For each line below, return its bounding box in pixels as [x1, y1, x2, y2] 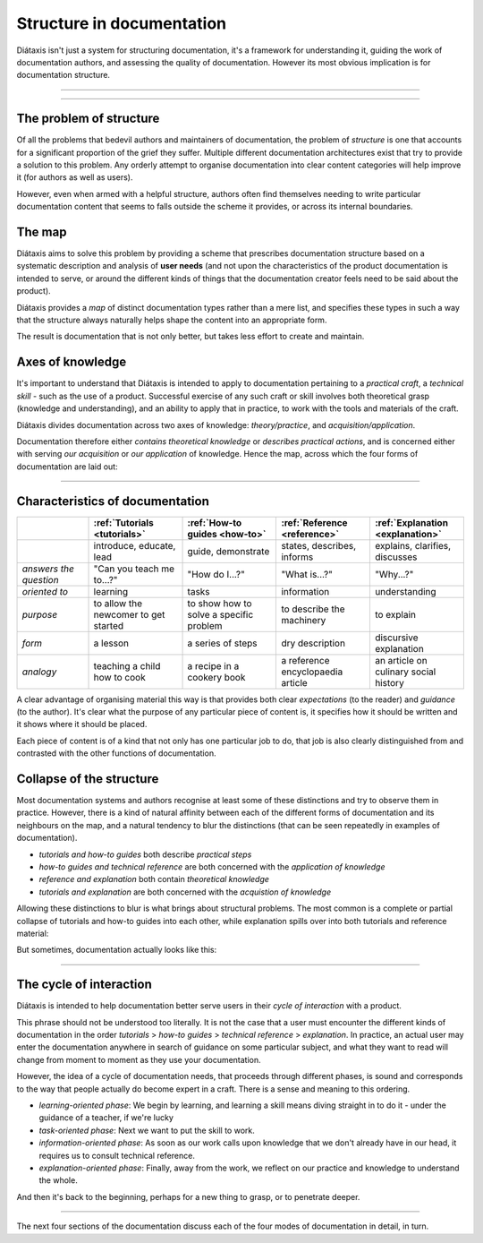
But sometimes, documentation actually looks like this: [16, 945, 217, 956]
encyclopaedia [281, 665, 343, 678]
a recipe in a [187, 659, 240, 672]
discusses [374, 551, 418, 563]
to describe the [281, 603, 345, 615]
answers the [21, 562, 75, 575]
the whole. [38, 1175, 78, 1186]
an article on [374, 654, 428, 666]
